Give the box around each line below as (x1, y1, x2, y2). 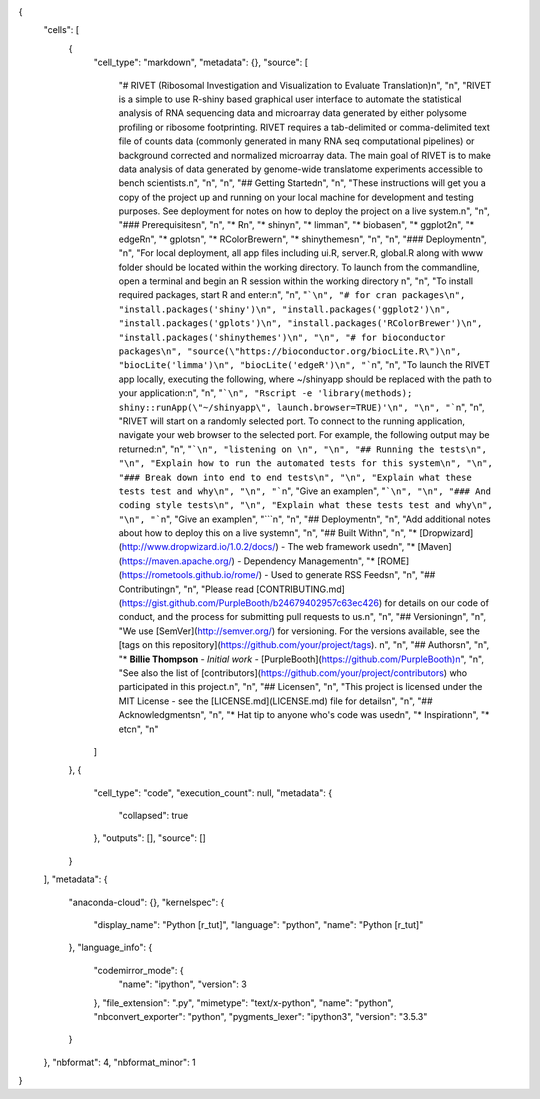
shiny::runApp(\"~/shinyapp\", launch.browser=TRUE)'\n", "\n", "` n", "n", (118, 401, 485, 413)
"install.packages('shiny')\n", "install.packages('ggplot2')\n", (118, 303, 452, 315)
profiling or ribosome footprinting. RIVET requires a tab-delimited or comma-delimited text (118, 121, 490, 133)
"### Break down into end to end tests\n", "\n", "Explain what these (118, 471, 472, 483)
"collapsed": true (118, 810, 189, 822)
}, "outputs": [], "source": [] (93, 832, 207, 844)
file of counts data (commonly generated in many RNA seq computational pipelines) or (118, 135, 475, 147)
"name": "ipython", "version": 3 (118, 978, 247, 990)
